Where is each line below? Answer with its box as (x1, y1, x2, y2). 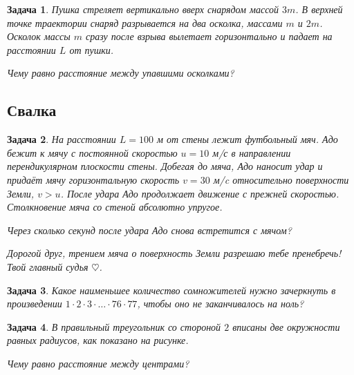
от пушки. (69, 42, 114, 57)
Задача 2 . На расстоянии (7, 132, 116, 146)
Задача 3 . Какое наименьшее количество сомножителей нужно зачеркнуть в (7, 282, 336, 297)
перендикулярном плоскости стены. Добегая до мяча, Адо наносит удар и (7, 159, 323, 173)
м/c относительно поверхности (213, 172, 349, 186)
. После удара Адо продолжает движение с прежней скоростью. (60, 186, 339, 200)
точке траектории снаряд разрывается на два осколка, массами (7, 15, 283, 30)
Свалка (7, 99, 57, 121)
